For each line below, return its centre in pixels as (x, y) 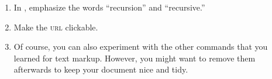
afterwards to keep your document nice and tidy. (101, 69)
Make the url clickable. (56, 27)
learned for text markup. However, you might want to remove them (135, 58)
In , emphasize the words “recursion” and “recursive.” (109, 7)
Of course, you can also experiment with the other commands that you (141, 47)
